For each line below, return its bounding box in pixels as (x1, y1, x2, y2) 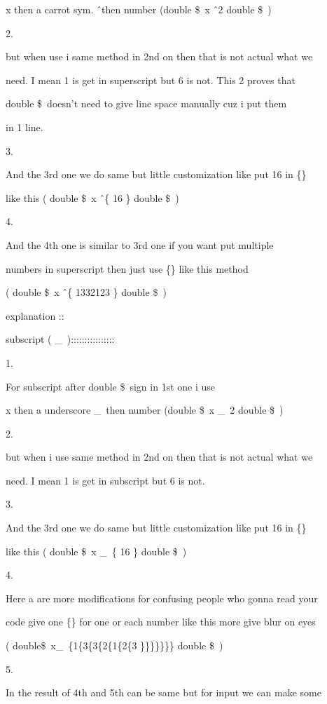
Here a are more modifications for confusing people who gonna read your (6, 590, 318, 605)
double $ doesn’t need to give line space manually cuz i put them (6, 96, 287, 111)
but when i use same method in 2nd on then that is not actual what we (6, 449, 313, 464)
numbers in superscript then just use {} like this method (6, 261, 249, 276)
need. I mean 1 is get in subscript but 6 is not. (6, 473, 205, 487)
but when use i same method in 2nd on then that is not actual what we (6, 49, 313, 64)
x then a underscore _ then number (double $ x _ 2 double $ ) (6, 402, 284, 417)
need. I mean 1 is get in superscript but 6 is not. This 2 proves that (6, 72, 295, 87)
